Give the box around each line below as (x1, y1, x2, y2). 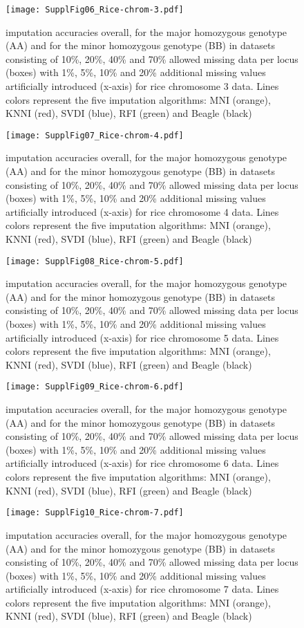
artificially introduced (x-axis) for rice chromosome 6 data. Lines (6, 456, 279, 470)
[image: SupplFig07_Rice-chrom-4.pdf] (6, 130, 184, 140)
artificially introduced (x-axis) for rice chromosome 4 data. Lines (6, 204, 279, 219)
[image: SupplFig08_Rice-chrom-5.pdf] (6, 256, 184, 266)
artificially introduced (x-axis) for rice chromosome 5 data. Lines (6, 330, 279, 344)
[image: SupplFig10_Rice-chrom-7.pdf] (6, 508, 184, 518)
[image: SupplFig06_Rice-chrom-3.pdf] (6, 5, 184, 15)
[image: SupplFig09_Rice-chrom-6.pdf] (6, 382, 184, 392)
